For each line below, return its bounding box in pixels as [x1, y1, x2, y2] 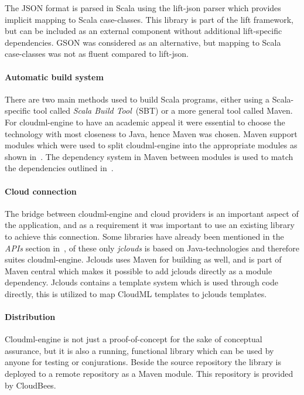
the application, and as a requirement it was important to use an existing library [5, 219, 295, 231]
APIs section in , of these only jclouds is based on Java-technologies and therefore [5, 241, 299, 254]
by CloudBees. [5, 379, 56, 391]
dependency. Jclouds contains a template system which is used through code [5, 276, 278, 288]
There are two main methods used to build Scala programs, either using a [5, 93, 269, 105]
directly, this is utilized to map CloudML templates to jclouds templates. [5, 287, 267, 299]
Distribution [5, 311, 56, 323]
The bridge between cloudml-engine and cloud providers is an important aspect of [5, 207, 299, 219]
